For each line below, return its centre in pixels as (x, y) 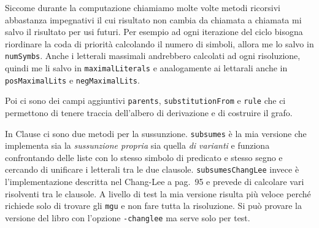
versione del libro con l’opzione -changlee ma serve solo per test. (128, 217)
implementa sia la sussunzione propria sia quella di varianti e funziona (137, 145)
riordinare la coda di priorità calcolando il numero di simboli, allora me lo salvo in (159, 43)
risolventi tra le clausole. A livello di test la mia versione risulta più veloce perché (158, 193)
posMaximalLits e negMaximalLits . (72, 80)
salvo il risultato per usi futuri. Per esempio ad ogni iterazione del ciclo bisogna (154, 32)
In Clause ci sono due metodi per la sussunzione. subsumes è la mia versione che (156, 133)
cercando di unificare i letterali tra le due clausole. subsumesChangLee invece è (152, 169)
